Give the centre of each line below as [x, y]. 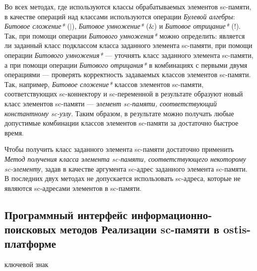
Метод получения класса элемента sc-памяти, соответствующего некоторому [125, 158]
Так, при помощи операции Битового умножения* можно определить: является [125, 35]
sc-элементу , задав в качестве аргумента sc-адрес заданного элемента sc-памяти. [126, 168]
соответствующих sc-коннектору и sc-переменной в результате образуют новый [124, 94]
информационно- [172, 214]
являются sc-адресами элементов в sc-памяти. [73, 188]
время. [14, 132]
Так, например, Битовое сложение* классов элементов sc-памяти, [104, 84]
